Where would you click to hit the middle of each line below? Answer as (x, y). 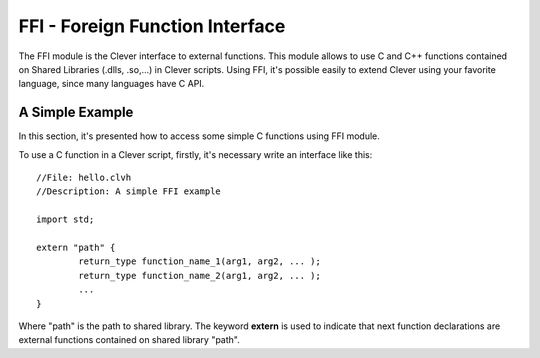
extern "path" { (76, 247)
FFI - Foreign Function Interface (152, 26)
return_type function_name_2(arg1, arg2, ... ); (200, 275)
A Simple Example (76, 112)
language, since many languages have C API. (111, 84)
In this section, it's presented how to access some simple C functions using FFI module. (199, 136)
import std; (65, 219)
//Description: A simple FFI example (129, 191)
